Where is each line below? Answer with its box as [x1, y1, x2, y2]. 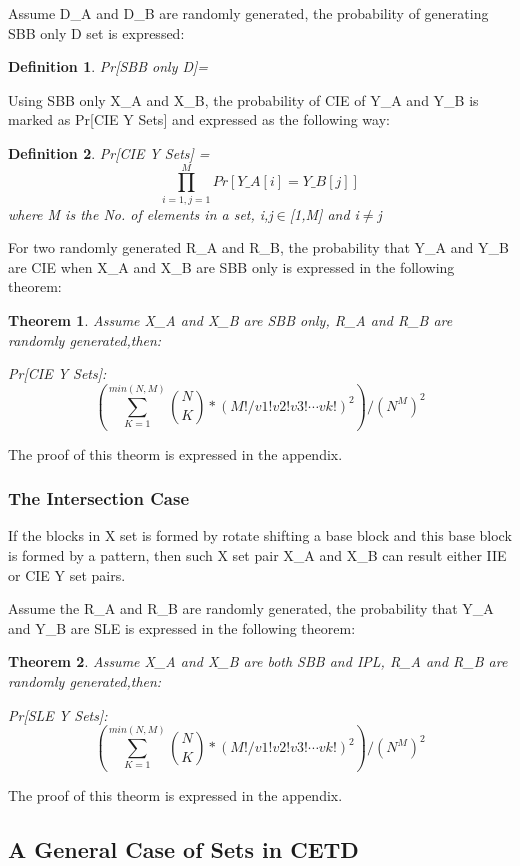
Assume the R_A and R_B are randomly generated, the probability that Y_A [8, 598, 494, 619]
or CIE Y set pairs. [8, 564, 126, 585]
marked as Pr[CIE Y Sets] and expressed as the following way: [8, 109, 390, 130]
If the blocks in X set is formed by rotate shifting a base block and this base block [8, 525, 512, 546]
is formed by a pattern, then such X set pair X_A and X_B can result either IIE [8, 545, 507, 566]
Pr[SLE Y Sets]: [8, 704, 108, 725]
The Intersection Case [8, 486, 190, 511]
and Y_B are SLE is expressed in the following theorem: [8, 617, 356, 638]
